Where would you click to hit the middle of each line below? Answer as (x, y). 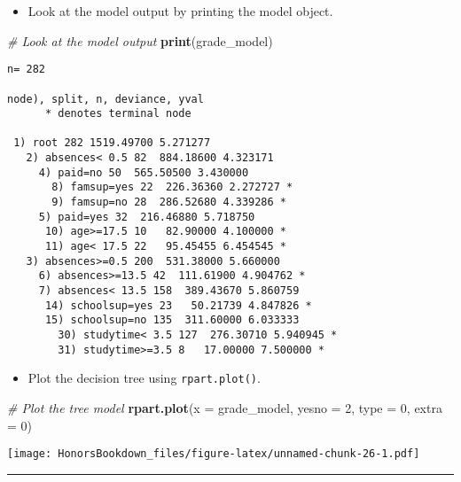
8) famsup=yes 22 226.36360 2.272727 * (172, 187)
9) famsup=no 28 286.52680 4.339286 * (169, 202)
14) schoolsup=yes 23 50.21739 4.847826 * (178, 305)
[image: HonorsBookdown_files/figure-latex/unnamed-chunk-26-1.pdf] (214, 454)
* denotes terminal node (118, 114)
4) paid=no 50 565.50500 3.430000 (144, 172)
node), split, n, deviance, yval (105, 99)
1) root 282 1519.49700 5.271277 (112, 143)
